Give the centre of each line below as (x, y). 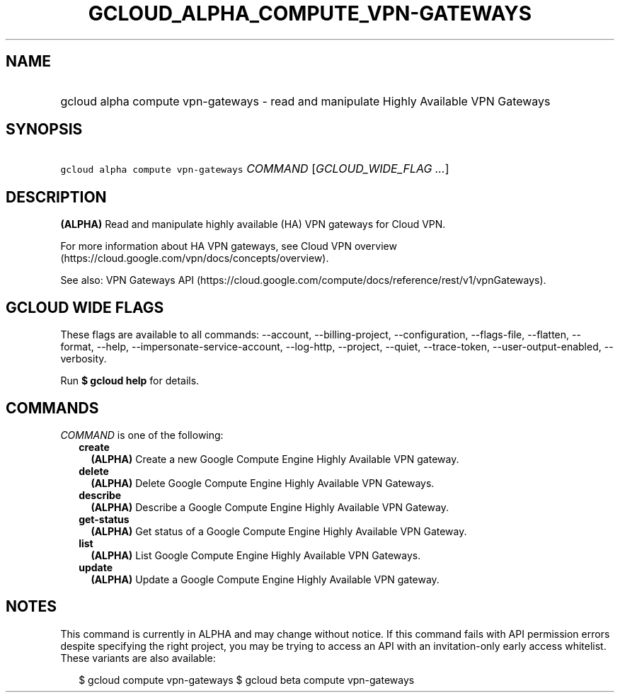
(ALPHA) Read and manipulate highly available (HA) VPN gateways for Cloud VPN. (253, 224)
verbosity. (84, 359)
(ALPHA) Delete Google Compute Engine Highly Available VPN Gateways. (263, 483)
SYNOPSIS (44, 130)
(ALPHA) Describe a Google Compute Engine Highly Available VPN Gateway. (270, 507)
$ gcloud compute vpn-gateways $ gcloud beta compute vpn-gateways (247, 680)
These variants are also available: (138, 658)
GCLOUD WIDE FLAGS (85, 307)
